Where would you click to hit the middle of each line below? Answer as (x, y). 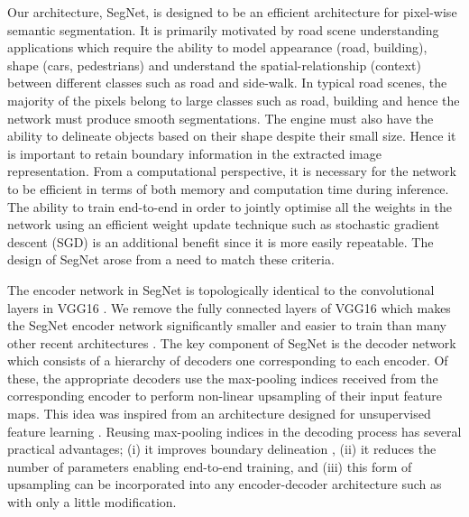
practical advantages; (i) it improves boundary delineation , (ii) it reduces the (222, 449)
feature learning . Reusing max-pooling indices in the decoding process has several (234, 431)
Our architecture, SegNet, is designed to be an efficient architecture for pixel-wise (232, 12)
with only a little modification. (92, 502)
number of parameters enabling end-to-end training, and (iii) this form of (210, 466)
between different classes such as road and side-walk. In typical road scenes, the (227, 83)
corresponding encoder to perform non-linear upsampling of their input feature (225, 396)
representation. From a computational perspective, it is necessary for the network (232, 171)
